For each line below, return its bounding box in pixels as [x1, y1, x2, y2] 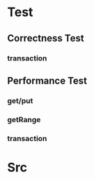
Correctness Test [7, 32, 85, 44]
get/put [7, 95, 33, 105]
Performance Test [7, 74, 88, 86]
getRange [7, 114, 41, 124]
